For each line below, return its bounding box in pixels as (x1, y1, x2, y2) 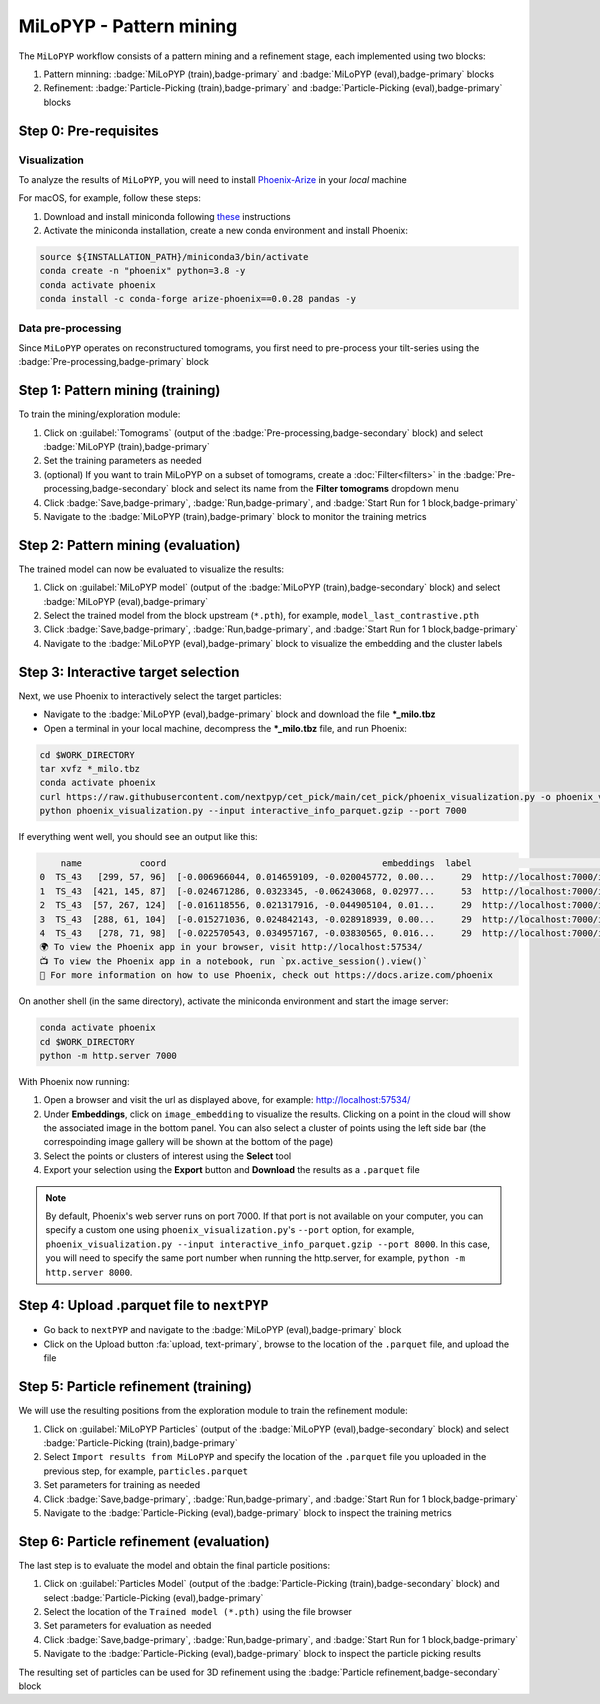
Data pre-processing (18, 321, 122, 335)
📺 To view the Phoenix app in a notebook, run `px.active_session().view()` (39, 955, 429, 967)
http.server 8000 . (45, 1266, 133, 1278)
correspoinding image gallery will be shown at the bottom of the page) (43, 1136, 334, 1148)
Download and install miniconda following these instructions (43, 210, 292, 222)
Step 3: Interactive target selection (18, 663, 240, 680)
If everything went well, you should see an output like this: (18, 831, 259, 843)
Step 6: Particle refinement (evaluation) (18, 1533, 270, 1550)
